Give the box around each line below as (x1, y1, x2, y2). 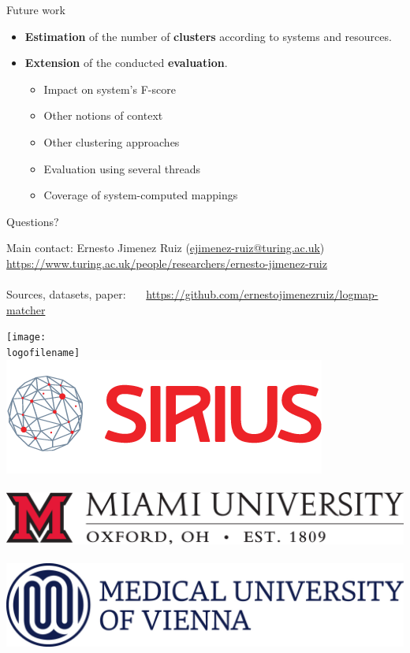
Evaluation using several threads (43, 160, 201, 176)
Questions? (6, 213, 59, 229)
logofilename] (6, 347, 80, 358)
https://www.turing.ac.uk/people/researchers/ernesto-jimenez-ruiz (6, 254, 327, 271)
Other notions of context (43, 107, 163, 124)
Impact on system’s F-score (43, 80, 176, 97)
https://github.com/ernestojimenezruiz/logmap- (146, 286, 378, 302)
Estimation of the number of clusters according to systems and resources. (24, 28, 392, 44)
